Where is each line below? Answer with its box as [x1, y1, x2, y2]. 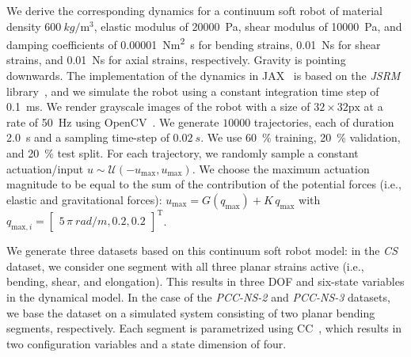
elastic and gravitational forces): [6, 191, 162, 207]
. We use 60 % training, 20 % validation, [200, 129, 401, 146]
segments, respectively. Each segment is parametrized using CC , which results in [6, 320, 402, 336]
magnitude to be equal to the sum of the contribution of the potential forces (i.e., [6, 176, 401, 192]
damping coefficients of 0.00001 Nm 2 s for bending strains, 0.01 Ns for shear [6, 34, 381, 52]
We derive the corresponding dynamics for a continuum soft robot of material [6, 2, 382, 18]
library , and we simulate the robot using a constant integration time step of [6, 82, 379, 99]
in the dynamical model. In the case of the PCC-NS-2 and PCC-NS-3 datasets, [6, 289, 390, 306]
